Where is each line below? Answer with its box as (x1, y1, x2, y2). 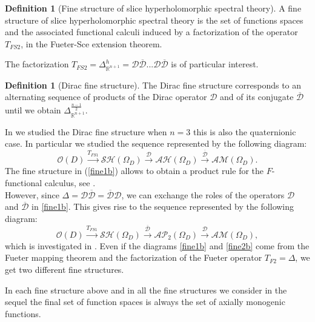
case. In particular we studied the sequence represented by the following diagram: (5, 137, 307, 150)
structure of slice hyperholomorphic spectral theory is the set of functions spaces (5, 13, 303, 26)
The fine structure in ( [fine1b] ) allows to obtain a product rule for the (5, 164, 264, 177)
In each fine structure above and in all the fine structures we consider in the (5, 283, 287, 296)
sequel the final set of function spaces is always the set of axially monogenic (5, 295, 285, 308)
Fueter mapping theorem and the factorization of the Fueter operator (5, 251, 262, 264)
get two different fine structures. (5, 263, 124, 275)
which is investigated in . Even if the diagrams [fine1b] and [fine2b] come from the (5, 239, 310, 252)
